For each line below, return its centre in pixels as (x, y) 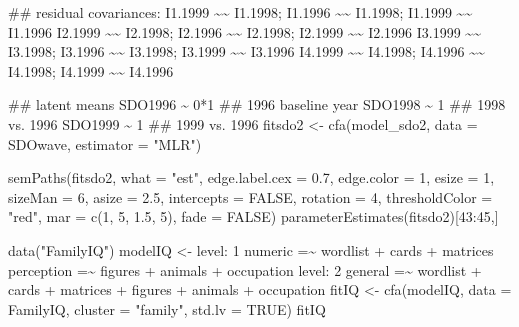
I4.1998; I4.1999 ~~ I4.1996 (91, 70)
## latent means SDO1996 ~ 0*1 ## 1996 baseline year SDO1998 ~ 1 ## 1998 (257, 104)
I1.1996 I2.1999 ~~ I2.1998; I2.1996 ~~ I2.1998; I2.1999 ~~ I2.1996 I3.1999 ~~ (244, 31)
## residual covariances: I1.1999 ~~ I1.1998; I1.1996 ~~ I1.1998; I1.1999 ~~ (240, 12)
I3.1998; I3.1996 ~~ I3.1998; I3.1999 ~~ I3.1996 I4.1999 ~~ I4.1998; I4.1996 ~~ (246, 51)
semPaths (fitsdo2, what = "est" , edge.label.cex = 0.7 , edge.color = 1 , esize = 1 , (251, 177)
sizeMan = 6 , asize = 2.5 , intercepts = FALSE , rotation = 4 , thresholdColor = (250, 196)
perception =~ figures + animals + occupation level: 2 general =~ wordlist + (245, 269)
